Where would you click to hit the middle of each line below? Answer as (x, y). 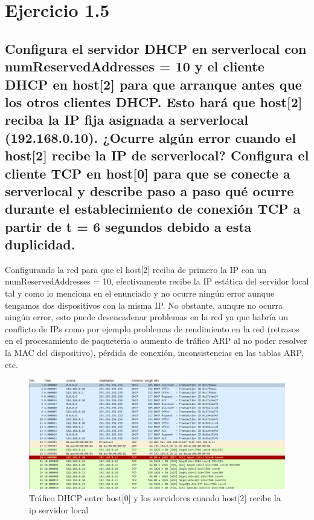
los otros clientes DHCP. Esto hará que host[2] (154, 101)
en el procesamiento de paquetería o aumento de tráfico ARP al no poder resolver (156, 341)
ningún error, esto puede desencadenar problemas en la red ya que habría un (147, 317)
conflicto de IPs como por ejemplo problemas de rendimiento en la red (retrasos (152, 328)
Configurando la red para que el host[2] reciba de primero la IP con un (136, 269)
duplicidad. (40, 244)
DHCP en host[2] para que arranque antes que (153, 84)
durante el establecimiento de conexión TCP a (153, 209)
